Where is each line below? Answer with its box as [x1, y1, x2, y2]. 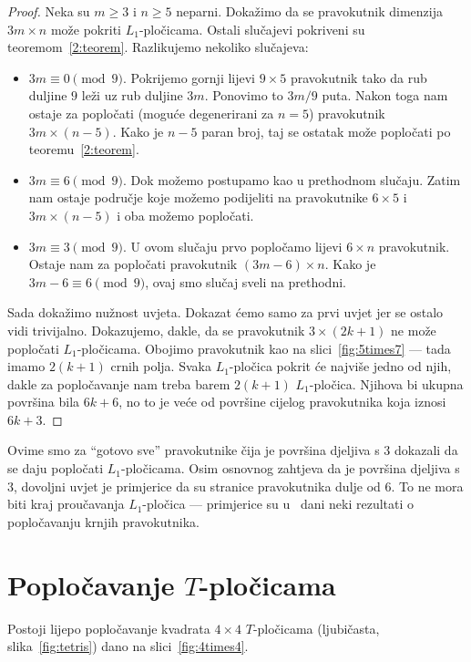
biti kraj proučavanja [7, 494, 125, 513]
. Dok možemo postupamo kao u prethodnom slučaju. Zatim [123, 170, 461, 189]
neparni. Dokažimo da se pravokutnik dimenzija [176, 2, 444, 20]
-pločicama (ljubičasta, [252, 618, 380, 637]
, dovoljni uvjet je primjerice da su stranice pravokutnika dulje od [14, 476, 381, 495]
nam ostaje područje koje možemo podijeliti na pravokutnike [28, 188, 368, 207]
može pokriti [50, 19, 121, 38]
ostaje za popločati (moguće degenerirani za [28, 103, 274, 122]
